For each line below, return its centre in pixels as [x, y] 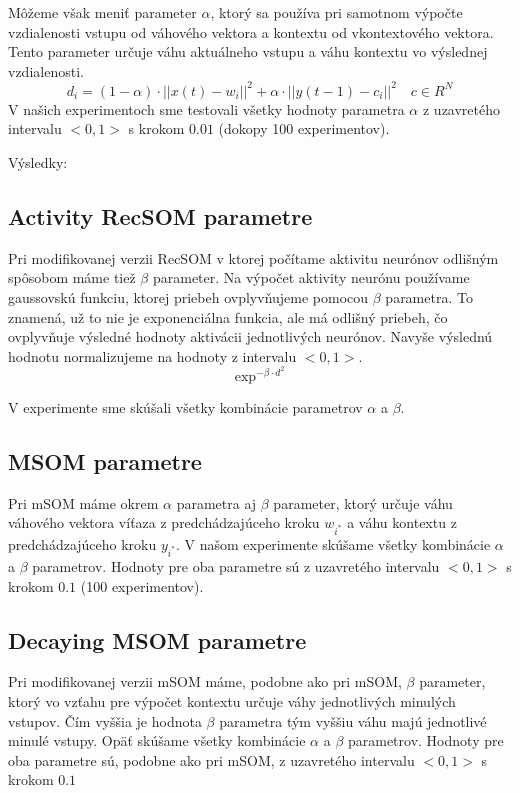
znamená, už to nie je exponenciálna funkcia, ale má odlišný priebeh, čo [228, 316]
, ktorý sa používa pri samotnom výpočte [336, 12]
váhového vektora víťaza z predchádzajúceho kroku [164, 522]
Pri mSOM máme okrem [83, 502]
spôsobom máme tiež [72, 277]
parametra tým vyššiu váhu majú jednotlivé [353, 720]
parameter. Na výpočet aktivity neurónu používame [311, 277]
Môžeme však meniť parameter [102, 12]
